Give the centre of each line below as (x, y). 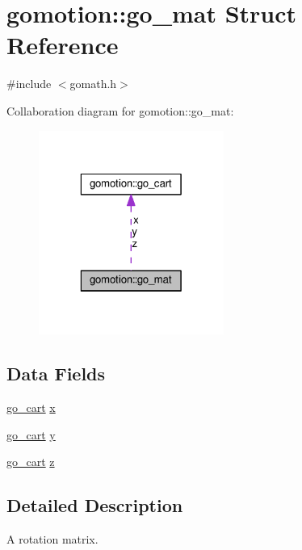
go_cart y (31, 434)
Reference (63, 45)
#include (29, 84)
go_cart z (31, 462)
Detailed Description (95, 505)
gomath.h (93, 84)
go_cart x (31, 407)
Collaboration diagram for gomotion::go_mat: (120, 110)
